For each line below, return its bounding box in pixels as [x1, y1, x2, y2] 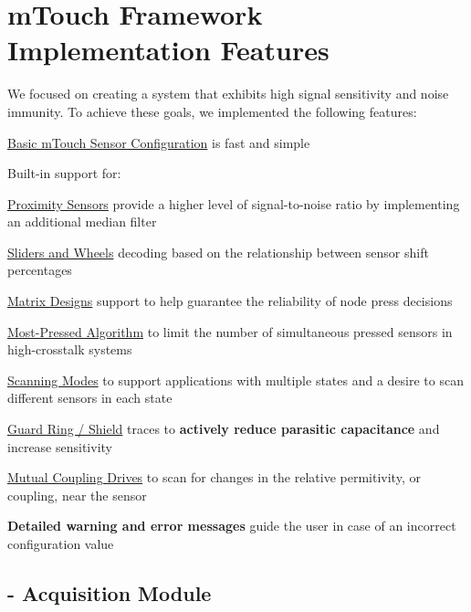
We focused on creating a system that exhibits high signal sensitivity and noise [7, 84, 449, 103]
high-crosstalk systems [7, 340, 132, 359]
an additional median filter [7, 212, 157, 231]
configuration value [7, 534, 114, 553]
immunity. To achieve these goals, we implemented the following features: [7, 101, 417, 121]
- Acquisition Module [7, 578, 212, 607]
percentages [7, 260, 72, 280]
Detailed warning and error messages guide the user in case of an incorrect [7, 516, 456, 535]
